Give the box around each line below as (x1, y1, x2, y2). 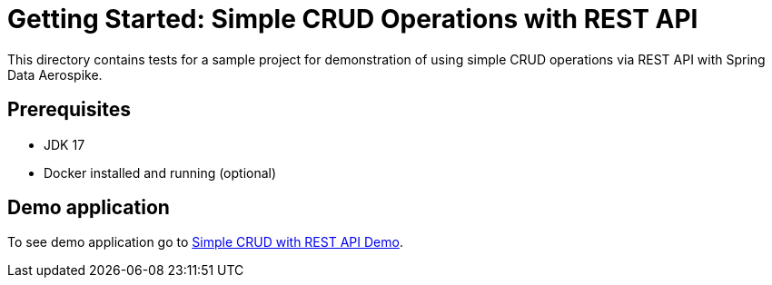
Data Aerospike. (7, 66, 103, 83)
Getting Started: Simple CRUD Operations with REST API (7, 4, 698, 34)
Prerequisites (7, 98, 131, 122)
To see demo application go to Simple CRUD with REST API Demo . (7, 234, 403, 251)
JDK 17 (44, 136, 85, 152)
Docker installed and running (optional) (44, 164, 277, 181)
